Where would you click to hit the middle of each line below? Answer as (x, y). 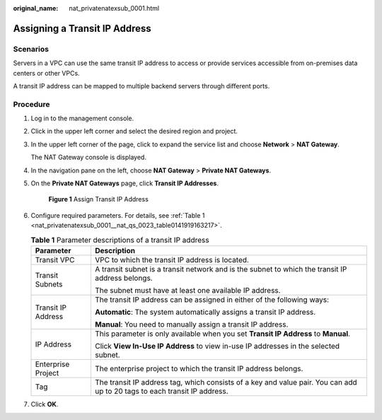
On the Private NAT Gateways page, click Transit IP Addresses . (125, 183)
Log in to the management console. (82, 118)
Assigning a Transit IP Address (82, 28)
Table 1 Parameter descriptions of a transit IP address (120, 240)
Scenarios (31, 49)
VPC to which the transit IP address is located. (172, 259)
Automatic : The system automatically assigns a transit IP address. (205, 312)
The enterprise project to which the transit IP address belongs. (199, 368)
